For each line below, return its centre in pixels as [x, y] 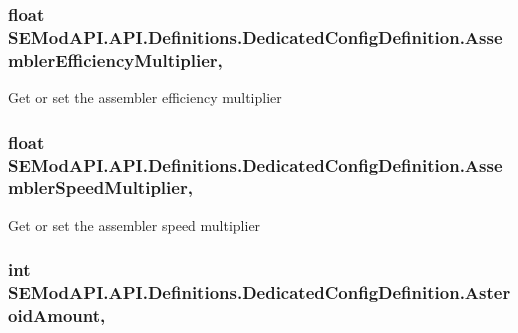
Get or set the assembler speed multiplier [134, 224]
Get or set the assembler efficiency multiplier [145, 97]
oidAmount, [57, 315]
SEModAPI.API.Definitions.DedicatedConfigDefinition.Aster [259, 292]
